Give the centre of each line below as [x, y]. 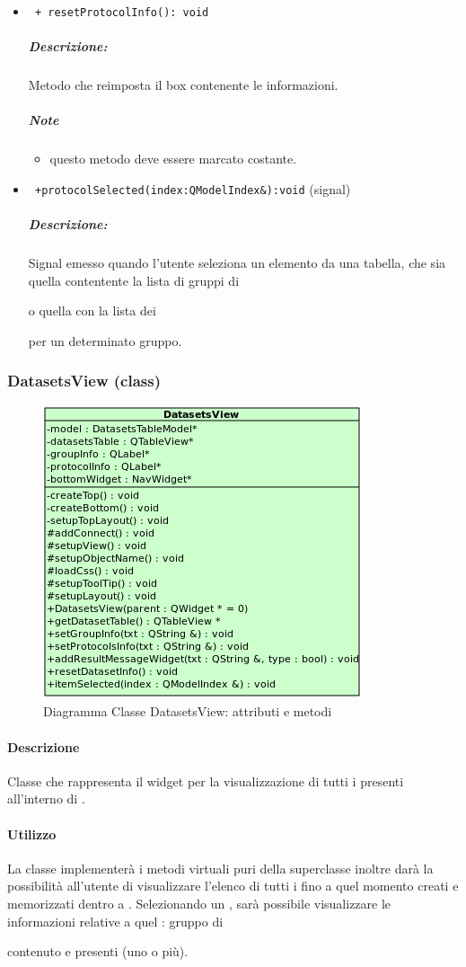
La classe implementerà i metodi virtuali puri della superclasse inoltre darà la [220, 868]
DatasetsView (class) [84, 381]
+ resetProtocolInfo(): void [122, 13]
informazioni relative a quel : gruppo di [115, 921]
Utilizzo [32, 834]
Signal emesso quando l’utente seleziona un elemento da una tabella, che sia [237, 263]
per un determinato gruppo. [105, 340]
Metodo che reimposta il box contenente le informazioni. [183, 85]
